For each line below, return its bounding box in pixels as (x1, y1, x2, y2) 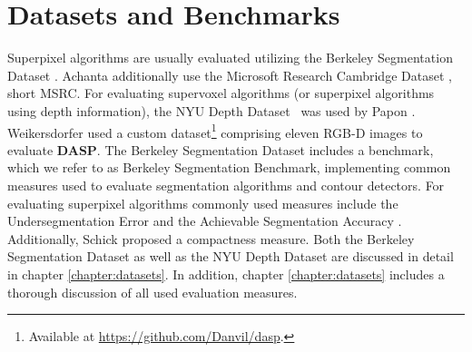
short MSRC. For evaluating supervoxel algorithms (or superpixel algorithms (7, 83, 435, 103)
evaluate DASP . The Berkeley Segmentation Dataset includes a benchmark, (7, 140, 434, 159)
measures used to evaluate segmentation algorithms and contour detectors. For (7, 175, 445, 194)
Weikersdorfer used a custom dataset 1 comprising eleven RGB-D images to (7, 120, 423, 142)
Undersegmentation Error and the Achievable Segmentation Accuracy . (7, 211, 402, 230)
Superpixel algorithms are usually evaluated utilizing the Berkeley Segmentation (7, 48, 453, 67)
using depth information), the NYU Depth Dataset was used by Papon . (7, 101, 416, 120)
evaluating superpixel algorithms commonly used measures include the (7, 193, 398, 212)
